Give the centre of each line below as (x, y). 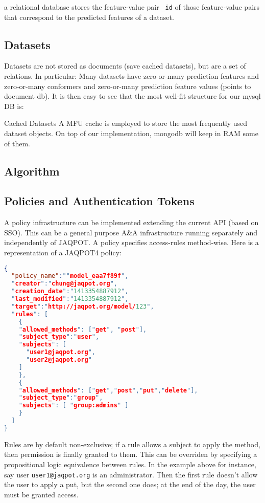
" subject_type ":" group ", (61, 398)
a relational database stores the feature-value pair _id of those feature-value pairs (132, 7)
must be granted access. (41, 494)
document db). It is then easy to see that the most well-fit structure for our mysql (132, 96)
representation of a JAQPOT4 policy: (63, 252)
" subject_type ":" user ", (59, 337)
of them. (17, 143)
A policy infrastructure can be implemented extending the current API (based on (131, 222)
